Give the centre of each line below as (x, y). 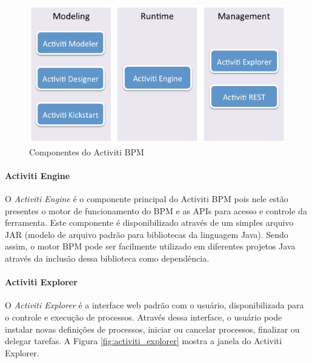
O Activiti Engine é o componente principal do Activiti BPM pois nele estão (147, 199)
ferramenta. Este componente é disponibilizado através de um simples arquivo (149, 222)
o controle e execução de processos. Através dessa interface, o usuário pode (144, 317)
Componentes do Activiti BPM (87, 151)
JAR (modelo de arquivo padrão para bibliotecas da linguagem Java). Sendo (147, 234)
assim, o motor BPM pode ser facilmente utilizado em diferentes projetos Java (150, 246)
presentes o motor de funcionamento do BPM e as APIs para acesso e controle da (156, 210)
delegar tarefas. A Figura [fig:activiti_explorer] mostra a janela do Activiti (144, 341)
